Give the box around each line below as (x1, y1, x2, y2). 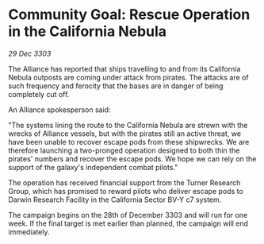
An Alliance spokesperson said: (8, 105, 111, 114)
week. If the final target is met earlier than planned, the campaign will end (8, 219, 248, 228)
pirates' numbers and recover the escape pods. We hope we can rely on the (8, 153, 257, 164)
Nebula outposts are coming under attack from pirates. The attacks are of (8, 72, 249, 82)
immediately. (8, 227, 50, 236)
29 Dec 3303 (8, 48, 52, 58)
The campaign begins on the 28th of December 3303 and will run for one (8, 210, 248, 219)
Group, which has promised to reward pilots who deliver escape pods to (8, 186, 243, 196)
